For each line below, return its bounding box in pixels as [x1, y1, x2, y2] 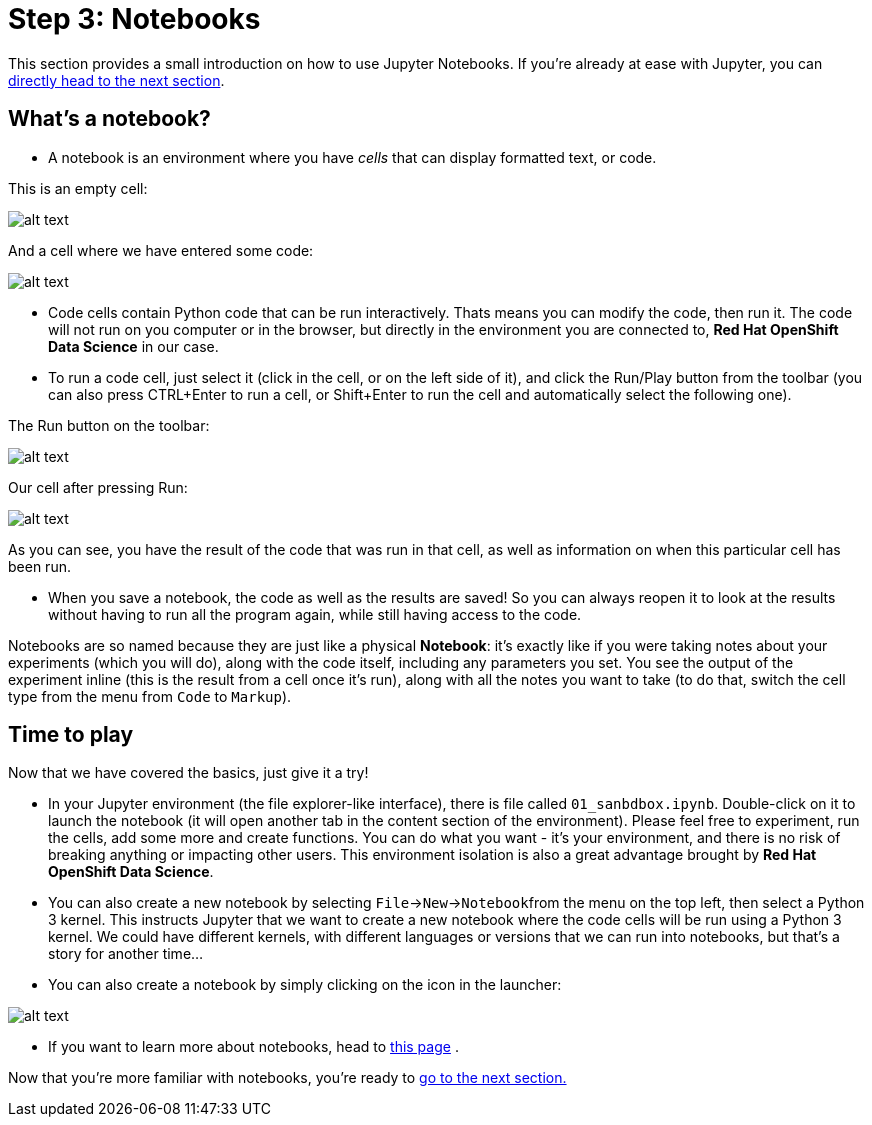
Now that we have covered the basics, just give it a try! [8, 764, 369, 782]
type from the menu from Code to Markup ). [8, 687, 292, 705]
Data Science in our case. [48, 337, 219, 355]
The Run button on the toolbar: [8, 416, 210, 434]
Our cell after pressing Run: [8, 478, 188, 496]
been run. [8, 557, 71, 575]
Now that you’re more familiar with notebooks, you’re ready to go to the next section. [8, 1069, 567, 1087]
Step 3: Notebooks [8, 2, 261, 36]
